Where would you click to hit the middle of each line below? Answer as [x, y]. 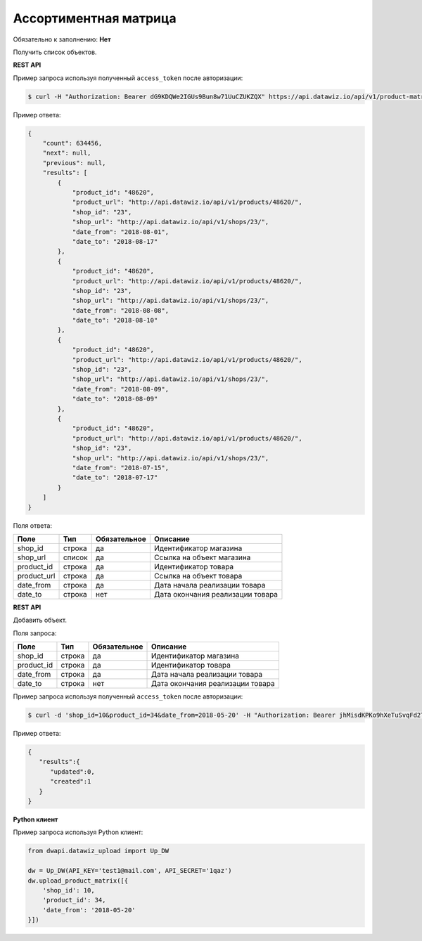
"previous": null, [74, 163]
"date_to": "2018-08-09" [115, 399]
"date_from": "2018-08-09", [120, 389]
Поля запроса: [35, 633]
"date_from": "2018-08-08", [120, 310]
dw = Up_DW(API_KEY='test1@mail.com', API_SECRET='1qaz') [130, 871]
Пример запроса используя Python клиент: [78, 832]
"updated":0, [72, 772]
